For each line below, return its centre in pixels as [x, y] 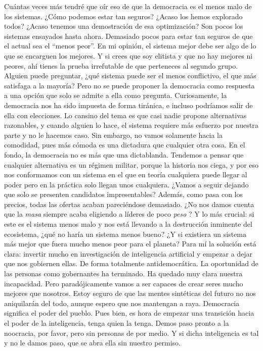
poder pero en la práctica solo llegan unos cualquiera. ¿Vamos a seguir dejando [126, 184]
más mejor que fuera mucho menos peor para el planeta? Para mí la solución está [130, 244]
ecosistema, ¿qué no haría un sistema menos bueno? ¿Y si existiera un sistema [125, 234]
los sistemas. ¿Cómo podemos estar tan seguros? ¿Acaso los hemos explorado [123, 16]
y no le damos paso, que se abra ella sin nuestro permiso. [92, 343]
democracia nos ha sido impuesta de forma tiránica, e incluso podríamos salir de [128, 105]
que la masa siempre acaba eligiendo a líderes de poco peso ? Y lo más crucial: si [129, 214]
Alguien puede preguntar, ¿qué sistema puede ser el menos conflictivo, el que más [130, 76]
